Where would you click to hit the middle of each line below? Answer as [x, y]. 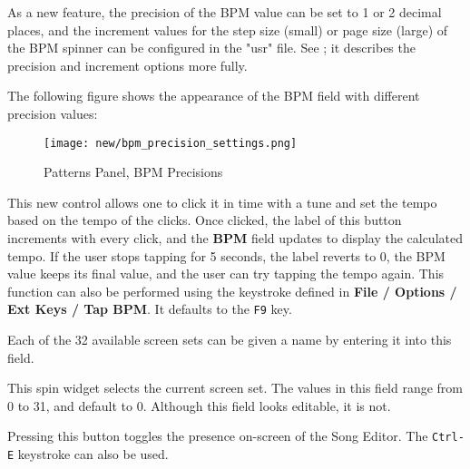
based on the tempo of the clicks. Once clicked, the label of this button [205, 220]
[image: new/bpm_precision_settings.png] [171, 143]
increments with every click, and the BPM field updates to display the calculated [235, 238]
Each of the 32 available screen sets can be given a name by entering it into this [230, 340]
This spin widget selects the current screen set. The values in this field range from [235, 388]
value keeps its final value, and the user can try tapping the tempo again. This [226, 274]
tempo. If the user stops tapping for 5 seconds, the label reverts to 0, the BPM [226, 255]
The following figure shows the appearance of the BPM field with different [214, 96]
